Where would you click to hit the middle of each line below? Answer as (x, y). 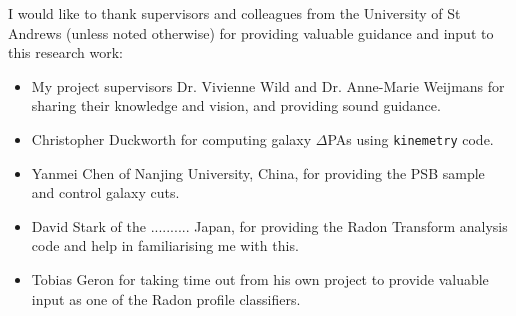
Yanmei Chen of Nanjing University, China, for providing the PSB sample (258, 172)
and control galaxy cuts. (105, 192)
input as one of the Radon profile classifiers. (166, 298)
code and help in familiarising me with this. (165, 245)
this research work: (65, 52)
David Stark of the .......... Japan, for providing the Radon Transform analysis (269, 225)
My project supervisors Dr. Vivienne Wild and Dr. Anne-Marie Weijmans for (268, 85)
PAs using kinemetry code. (410, 138)
